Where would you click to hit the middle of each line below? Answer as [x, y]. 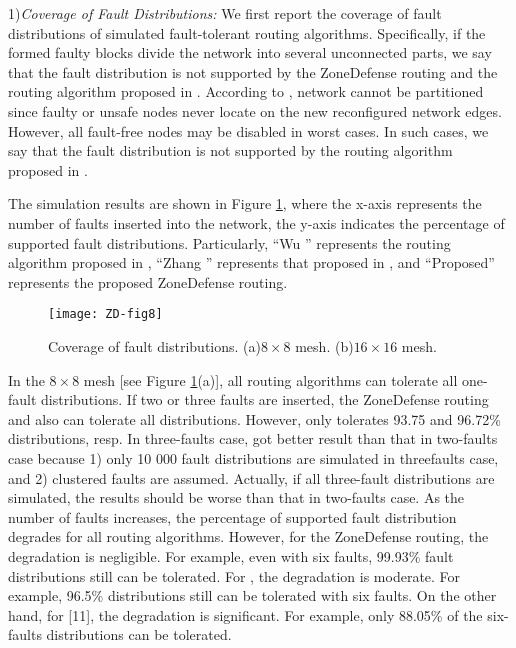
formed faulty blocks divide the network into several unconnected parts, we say [250, 52]
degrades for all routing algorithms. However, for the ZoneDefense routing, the [248, 536]
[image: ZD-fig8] [105, 314]
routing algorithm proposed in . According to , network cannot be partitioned [246, 91]
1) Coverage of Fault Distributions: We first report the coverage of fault [225, 13]
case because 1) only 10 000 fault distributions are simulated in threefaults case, [253, 457]
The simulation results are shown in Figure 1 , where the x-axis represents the [245, 203]
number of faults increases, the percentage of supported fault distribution [232, 516]
